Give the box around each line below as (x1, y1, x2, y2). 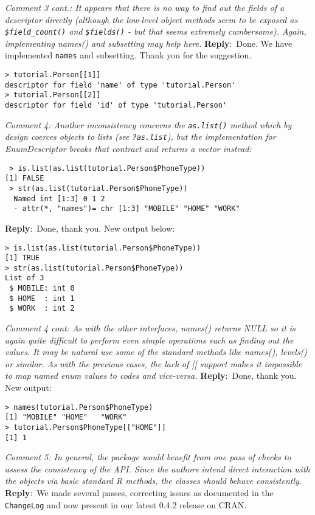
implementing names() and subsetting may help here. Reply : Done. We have (5, 36, 292, 49)
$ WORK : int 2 (9, 304, 75, 313)
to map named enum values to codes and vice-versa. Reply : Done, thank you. (5, 369, 297, 382)
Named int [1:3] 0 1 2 (13, 194, 105, 203)
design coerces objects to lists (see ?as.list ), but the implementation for (5, 130, 276, 143)
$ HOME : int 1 (9, 294, 75, 303)
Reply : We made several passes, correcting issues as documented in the (5, 486, 274, 499)
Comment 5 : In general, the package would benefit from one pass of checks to (5, 451, 291, 463)
